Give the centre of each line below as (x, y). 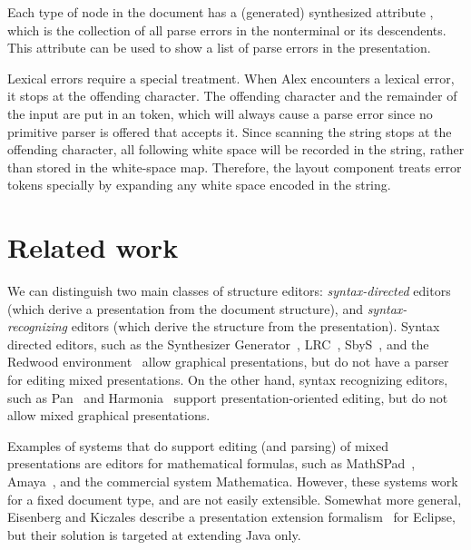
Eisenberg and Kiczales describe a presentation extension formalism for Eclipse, (231, 517)
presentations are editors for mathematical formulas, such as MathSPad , (211, 463)
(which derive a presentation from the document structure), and (185, 308)
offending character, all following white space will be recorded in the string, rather (236, 149)
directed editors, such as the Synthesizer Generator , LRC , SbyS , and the (218, 344)
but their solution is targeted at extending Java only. (154, 534)
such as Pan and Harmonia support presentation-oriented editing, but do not (228, 397)
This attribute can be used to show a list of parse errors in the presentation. (219, 48)
